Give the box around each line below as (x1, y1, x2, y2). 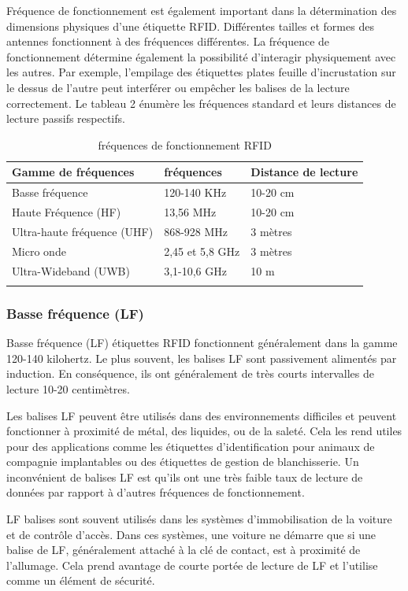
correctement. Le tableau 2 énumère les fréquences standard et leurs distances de (6, 94, 396, 111)
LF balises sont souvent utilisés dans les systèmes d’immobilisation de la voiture (6, 511, 392, 527)
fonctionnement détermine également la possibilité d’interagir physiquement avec (6, 48, 396, 65)
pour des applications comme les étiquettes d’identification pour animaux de (6, 438, 375, 454)
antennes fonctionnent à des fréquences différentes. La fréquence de (6, 33, 330, 50)
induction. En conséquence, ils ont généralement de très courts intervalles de (6, 365, 374, 382)
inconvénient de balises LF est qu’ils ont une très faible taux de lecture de (6, 468, 363, 485)
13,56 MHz (164, 204, 217, 220)
